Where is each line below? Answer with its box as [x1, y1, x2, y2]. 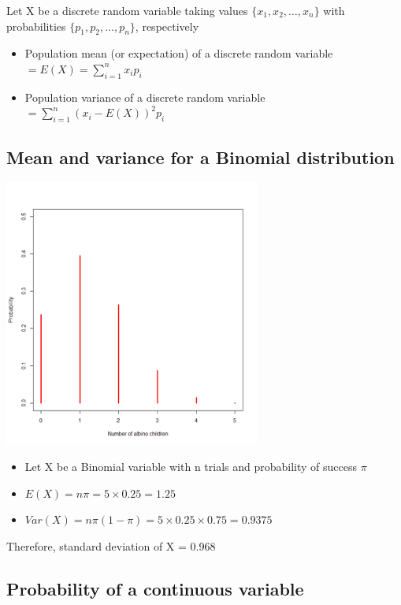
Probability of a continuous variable [6, 576, 304, 600]
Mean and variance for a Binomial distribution [6, 144, 395, 169]
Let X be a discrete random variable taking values [6, 2, 248, 18]
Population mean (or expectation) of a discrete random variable [24, 45, 333, 62]
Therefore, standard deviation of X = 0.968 [6, 537, 216, 554]
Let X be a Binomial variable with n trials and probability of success [24, 457, 357, 474]
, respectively [135, 17, 199, 34]
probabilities [6, 17, 66, 34]
